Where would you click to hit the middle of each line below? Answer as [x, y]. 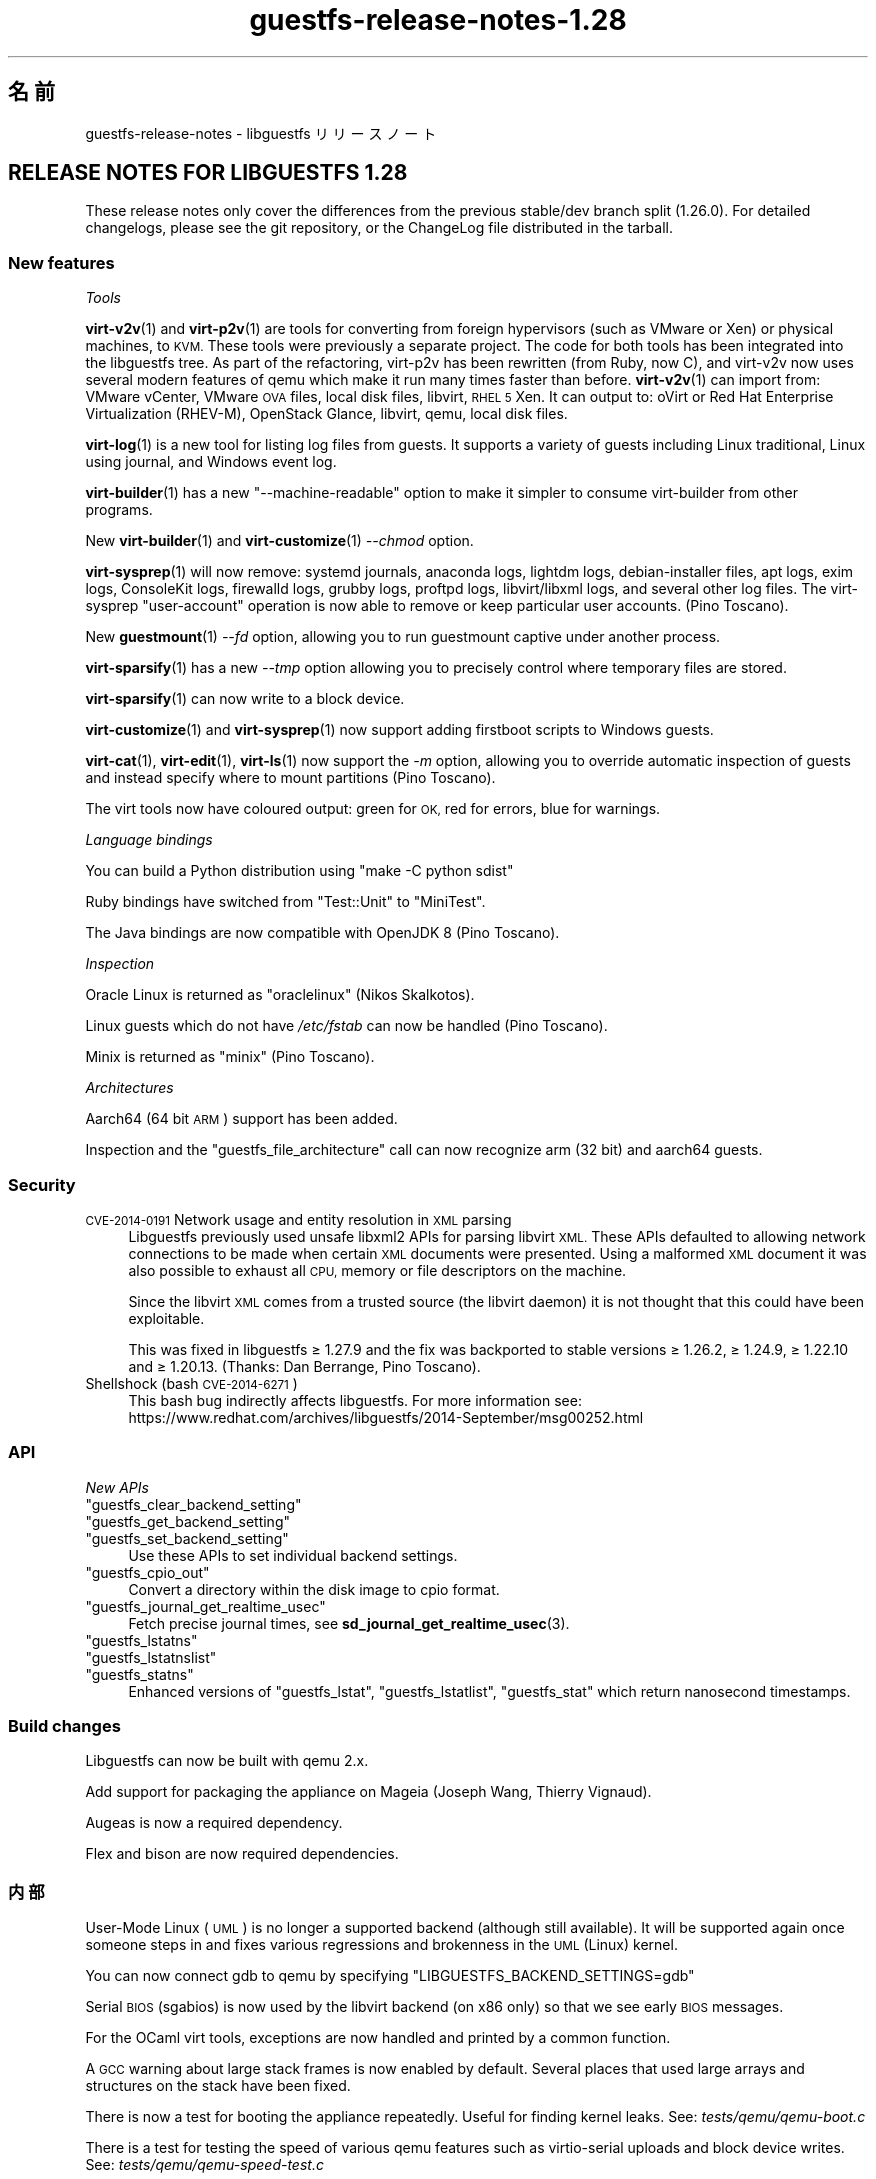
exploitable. [166, 1318]
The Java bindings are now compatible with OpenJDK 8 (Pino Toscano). [322, 933]
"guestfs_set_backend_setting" [187, 1538]
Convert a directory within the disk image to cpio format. [314, 1589]
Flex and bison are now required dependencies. [242, 1854]
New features [61, 262]
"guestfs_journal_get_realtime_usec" [205, 1606]
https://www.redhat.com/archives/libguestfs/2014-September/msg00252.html [386, 1417]
